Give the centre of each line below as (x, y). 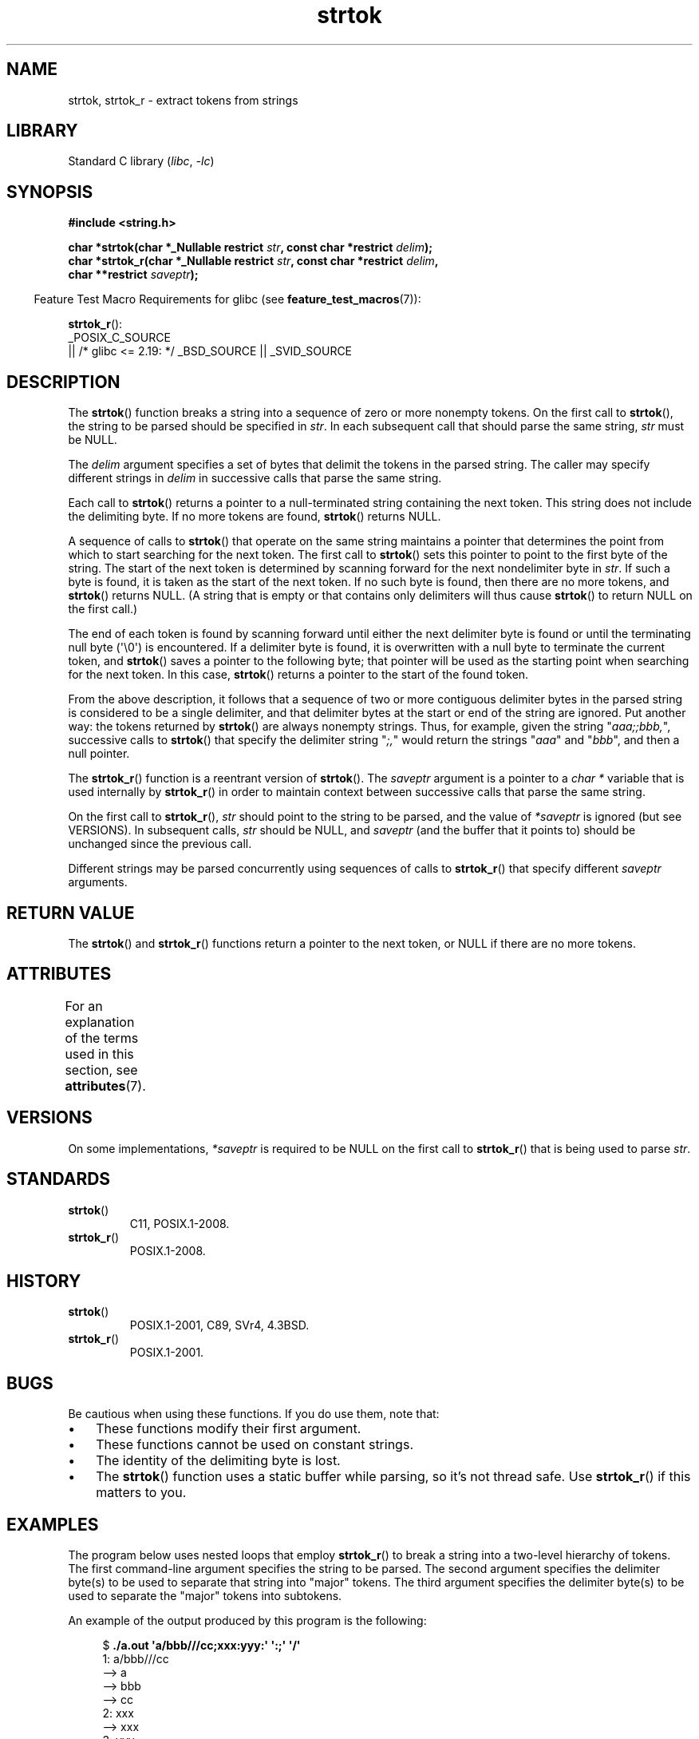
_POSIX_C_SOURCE (119, 338)
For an (84, 1006)
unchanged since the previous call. (160, 844)
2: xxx (118, 1713)
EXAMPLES (53, 1524)
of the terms (102, 1038)
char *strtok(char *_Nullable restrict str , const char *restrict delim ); (251, 248)
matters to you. (141, 1493)
